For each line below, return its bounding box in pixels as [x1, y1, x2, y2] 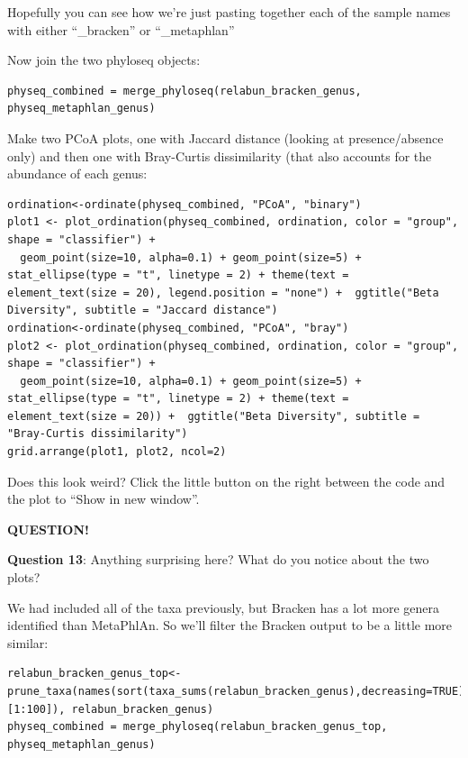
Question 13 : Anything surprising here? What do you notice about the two [7, 550, 429, 569]
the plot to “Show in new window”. [7, 489, 200, 508]
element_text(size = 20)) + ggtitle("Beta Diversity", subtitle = [7, 409, 420, 423]
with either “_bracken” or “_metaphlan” [7, 20, 235, 39]
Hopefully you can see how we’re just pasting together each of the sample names [7, 3, 451, 21]
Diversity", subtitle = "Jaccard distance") [7, 304, 278, 317]
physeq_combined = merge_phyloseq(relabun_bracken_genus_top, [7, 720, 388, 734]
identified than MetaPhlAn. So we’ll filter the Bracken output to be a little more [7, 616, 453, 635]
